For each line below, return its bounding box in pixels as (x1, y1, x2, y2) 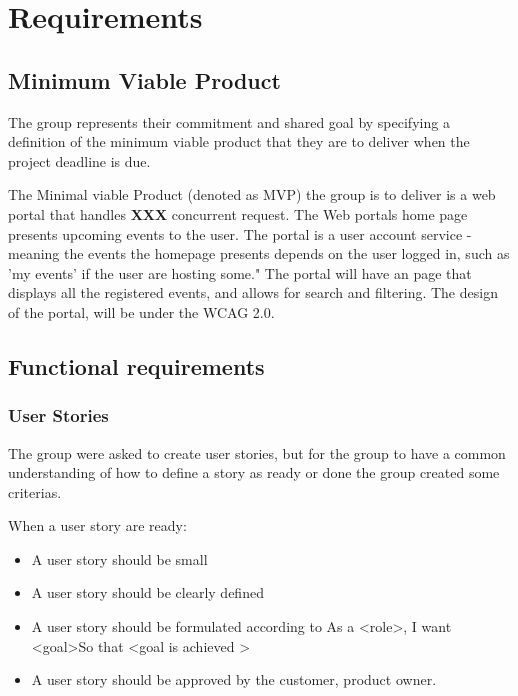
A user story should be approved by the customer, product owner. (31, 669, 437, 690)
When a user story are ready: (8, 515, 187, 536)
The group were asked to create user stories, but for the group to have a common (8, 442, 506, 463)
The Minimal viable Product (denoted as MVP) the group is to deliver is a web (8, 184, 496, 205)
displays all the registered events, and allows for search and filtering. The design (8, 282, 498, 303)
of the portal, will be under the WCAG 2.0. (8, 301, 275, 322)
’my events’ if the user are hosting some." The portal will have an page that (8, 262, 472, 283)
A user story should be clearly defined (31, 582, 264, 603)
